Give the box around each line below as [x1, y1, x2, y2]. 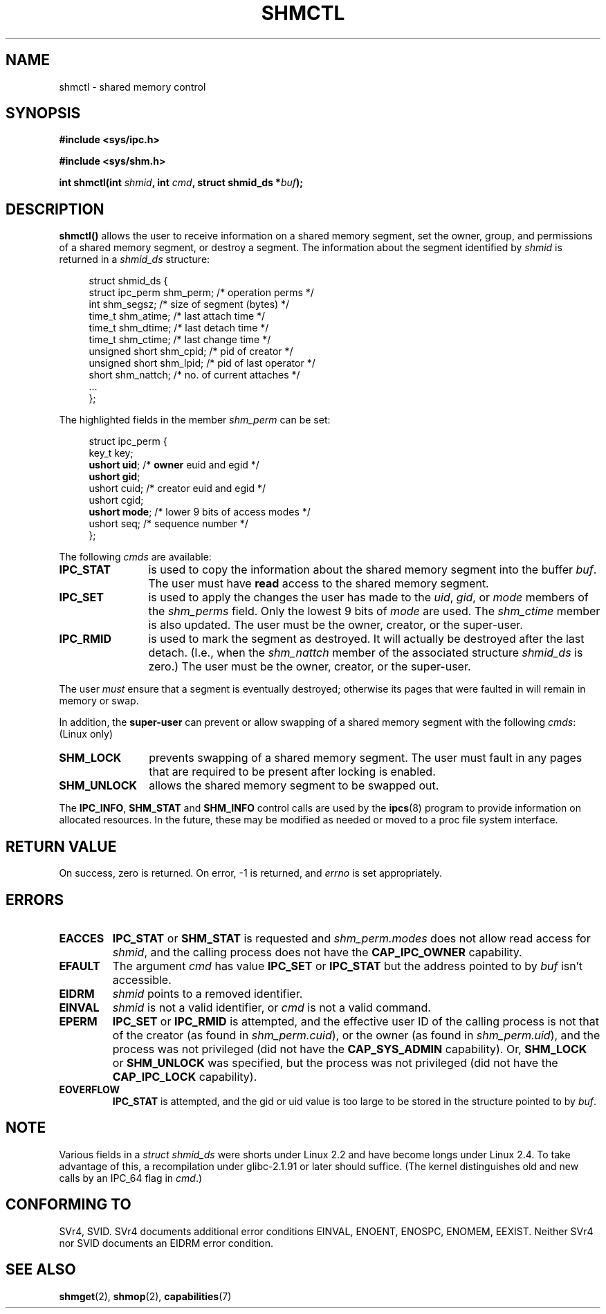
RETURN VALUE [6, 837, 117, 855]
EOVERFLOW [59, 1083, 120, 1095]
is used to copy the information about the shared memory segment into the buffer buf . [148, 563, 597, 577]
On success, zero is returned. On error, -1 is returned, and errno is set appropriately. [59, 867, 442, 879]
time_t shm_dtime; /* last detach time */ [89, 322, 269, 334]
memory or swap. [59, 695, 139, 707]
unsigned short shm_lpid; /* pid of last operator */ [89, 357, 315, 369]
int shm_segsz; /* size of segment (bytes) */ [89, 298, 290, 311]
